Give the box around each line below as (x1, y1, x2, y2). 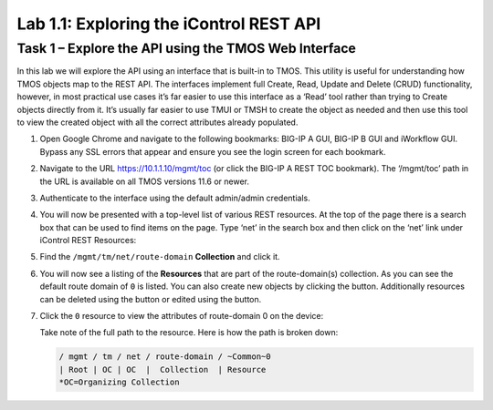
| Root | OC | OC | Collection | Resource (58, 364, 267, 374)
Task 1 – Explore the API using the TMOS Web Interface (16, 40, 356, 56)
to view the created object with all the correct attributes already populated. (16, 117, 299, 128)
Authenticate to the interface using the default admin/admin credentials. (39, 192, 310, 203)
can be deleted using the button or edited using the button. (39, 293, 262, 304)
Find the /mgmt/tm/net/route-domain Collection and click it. (39, 251, 280, 262)
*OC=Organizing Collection (58, 377, 180, 387)
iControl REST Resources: (39, 235, 137, 246)
